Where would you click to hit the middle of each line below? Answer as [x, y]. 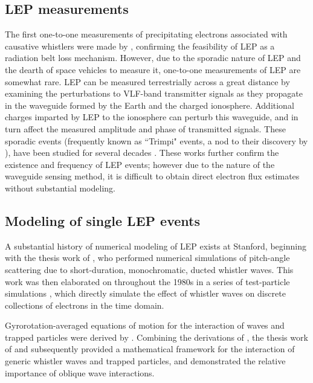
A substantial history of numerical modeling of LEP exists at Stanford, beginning [156, 246]
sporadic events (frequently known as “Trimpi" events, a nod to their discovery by [156, 140]
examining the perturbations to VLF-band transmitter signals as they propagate [154, 93]
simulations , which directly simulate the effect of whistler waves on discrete [145, 293]
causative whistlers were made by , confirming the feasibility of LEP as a [140, 46]
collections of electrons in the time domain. [85, 305]
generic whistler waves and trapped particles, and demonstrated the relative [145, 361]
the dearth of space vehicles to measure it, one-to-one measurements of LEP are [153, 69]
